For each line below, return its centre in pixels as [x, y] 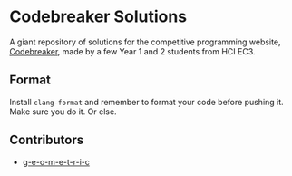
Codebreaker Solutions [98, 17]
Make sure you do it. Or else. [63, 112]
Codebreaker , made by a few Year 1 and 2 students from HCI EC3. [132, 51]
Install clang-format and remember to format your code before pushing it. [146, 102]
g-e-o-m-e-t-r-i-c [56, 161]
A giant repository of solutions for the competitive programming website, [145, 42]
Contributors [47, 140]
